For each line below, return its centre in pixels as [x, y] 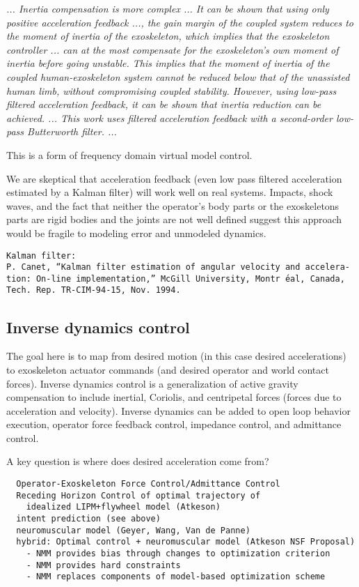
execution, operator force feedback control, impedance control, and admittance [174, 424]
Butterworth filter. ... [72, 131]
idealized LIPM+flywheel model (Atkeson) [123, 507]
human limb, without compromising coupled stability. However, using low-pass [171, 90]
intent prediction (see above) [88, 519]
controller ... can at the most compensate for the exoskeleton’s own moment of [173, 49]
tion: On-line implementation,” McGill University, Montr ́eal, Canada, [176, 279]
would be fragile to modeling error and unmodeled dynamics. [136, 232]
